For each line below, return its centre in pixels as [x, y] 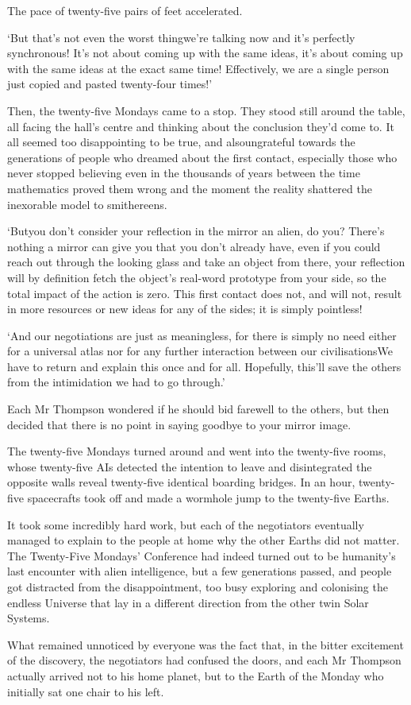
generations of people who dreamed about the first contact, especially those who [202, 157]
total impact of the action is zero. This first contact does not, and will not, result [205, 293]
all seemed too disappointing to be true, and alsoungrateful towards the [181, 142]
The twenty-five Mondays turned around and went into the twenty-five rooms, [197, 451]
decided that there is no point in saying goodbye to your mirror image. [179, 424]
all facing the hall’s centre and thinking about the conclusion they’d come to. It [201, 126]
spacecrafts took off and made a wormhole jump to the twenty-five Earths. [208, 498]
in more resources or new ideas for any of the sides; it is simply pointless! [185, 309]
